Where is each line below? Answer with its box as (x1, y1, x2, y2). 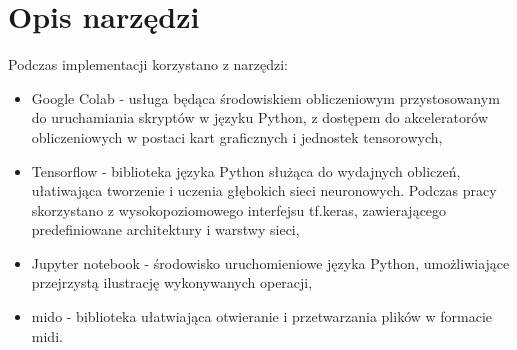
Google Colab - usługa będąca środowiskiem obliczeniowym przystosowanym (31, 87, 500, 108)
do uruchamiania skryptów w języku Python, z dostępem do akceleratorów (31, 107, 489, 128)
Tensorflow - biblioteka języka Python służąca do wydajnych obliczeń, (31, 160, 461, 181)
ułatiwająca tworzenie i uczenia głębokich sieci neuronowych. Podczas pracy (31, 180, 497, 201)
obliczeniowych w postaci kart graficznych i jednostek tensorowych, (31, 126, 443, 147)
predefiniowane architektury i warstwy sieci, (31, 219, 300, 240)
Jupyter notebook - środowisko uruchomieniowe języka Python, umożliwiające (31, 252, 510, 273)
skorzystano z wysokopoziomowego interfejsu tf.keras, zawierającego (31, 199, 447, 220)
